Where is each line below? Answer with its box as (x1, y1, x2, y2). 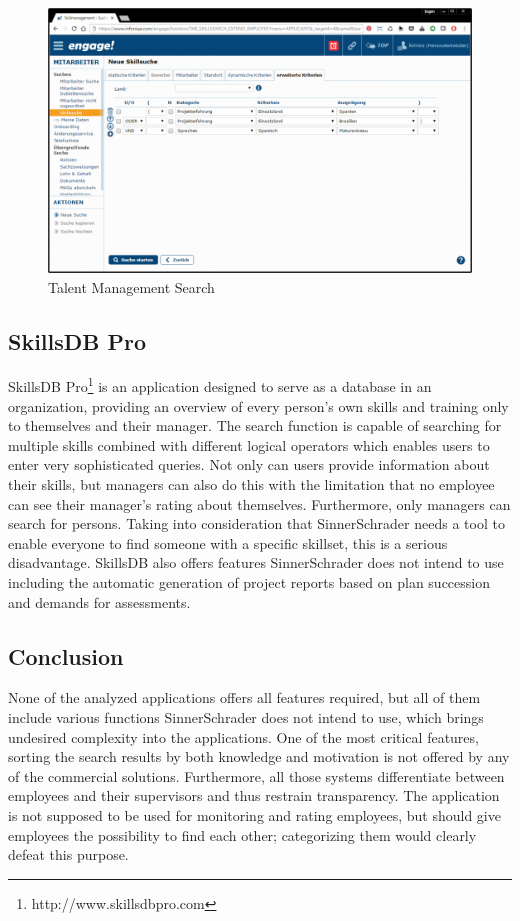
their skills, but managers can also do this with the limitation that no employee (8, 474, 495, 495)
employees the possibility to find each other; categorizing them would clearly (8, 824, 477, 845)
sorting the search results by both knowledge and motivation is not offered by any (8, 746, 510, 767)
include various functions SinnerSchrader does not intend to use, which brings (8, 706, 484, 727)
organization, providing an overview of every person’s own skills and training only (8, 395, 509, 416)
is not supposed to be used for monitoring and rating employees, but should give (8, 804, 501, 825)
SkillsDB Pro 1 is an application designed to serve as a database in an (8, 373, 432, 397)
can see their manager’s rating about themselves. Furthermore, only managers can (8, 493, 511, 514)
